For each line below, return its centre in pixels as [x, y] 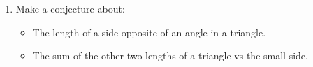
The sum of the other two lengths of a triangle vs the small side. [170, 55]
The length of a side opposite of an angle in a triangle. [149, 32]
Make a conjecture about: [70, 8]
